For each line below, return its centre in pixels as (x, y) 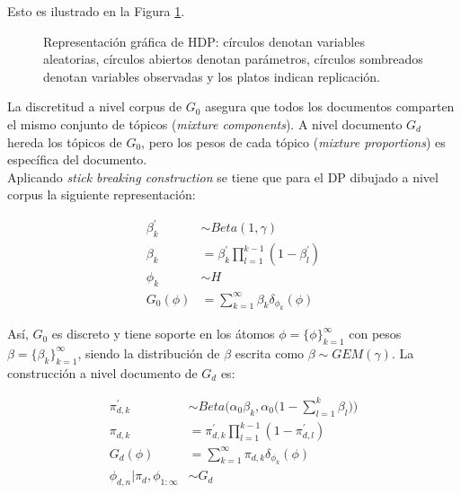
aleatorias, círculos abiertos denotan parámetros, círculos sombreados (233, 59)
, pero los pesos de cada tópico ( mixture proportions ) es (293, 141)
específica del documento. (77, 159)
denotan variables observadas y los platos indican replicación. (212, 76)
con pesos (375, 334)
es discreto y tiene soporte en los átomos (163, 334)
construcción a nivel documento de (102, 372)
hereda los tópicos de (65, 141)
